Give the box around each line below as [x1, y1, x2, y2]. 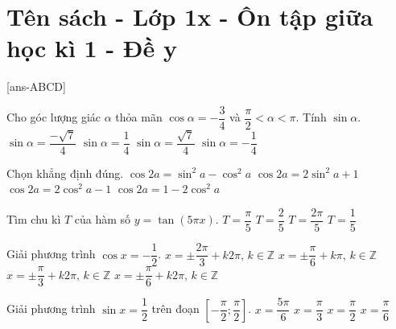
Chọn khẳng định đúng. [6, 164, 124, 181]
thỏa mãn [115, 109, 163, 125]
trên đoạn [151, 300, 200, 317]
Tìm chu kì [6, 211, 61, 228]
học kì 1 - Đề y [6, 31, 178, 64]
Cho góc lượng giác [6, 109, 101, 125]
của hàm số [74, 211, 131, 228]
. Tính [295, 109, 327, 125]
